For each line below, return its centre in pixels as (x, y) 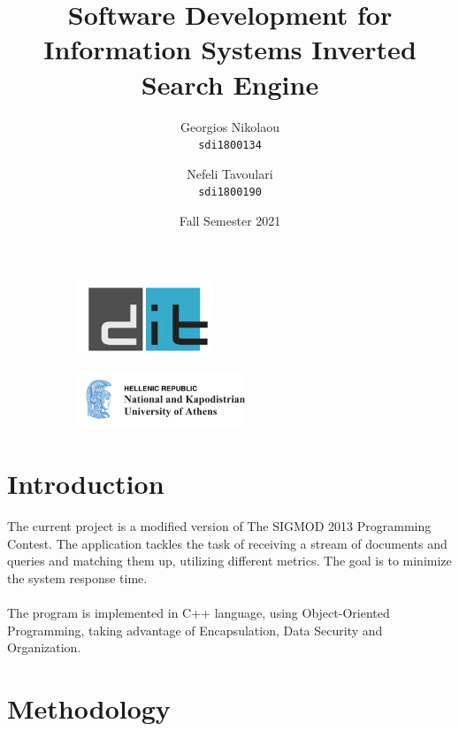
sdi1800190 (230, 192)
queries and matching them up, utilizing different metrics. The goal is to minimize (229, 561)
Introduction (86, 484)
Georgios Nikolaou (230, 126)
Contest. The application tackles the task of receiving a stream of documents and (227, 543)
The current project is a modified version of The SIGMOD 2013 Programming (219, 525)
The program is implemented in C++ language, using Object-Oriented (199, 612)
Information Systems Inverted (230, 49)
